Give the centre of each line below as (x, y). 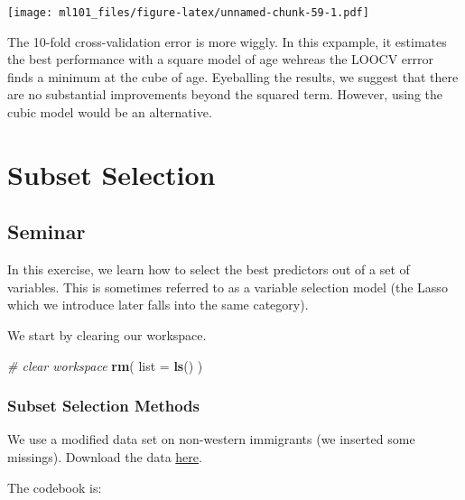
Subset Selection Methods (103, 406)
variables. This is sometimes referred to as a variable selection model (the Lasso (228, 287)
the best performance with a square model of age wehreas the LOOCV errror (221, 59)
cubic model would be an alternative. (110, 112)
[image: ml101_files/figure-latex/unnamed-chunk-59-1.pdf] (188, 13)
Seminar (46, 231)
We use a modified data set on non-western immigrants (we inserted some (211, 439)
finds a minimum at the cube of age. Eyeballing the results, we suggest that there (233, 76)
